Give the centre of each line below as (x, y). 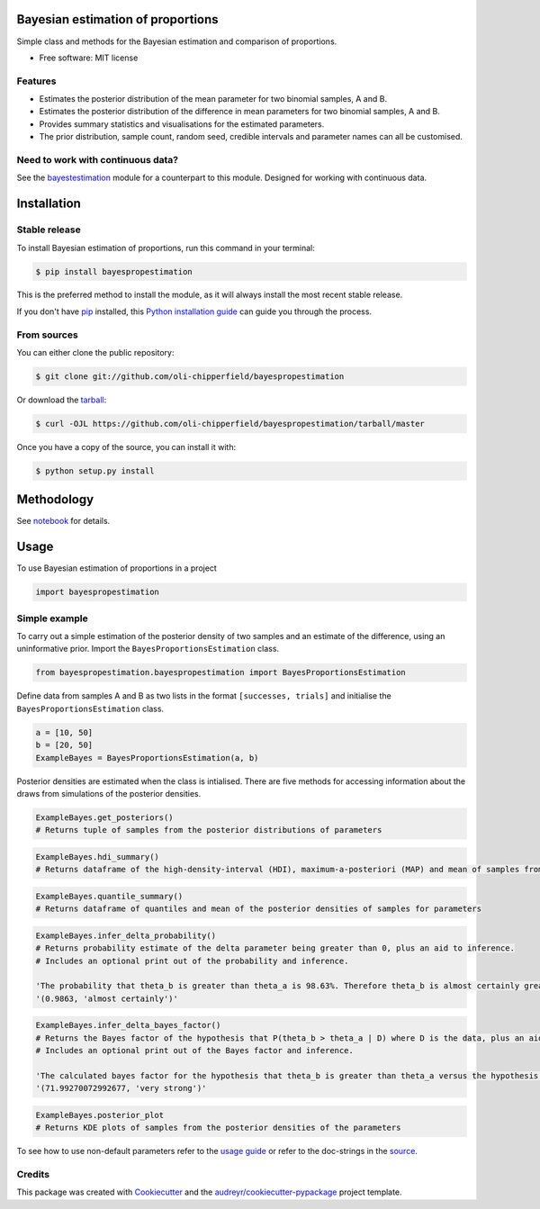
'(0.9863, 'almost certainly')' (107, 998)
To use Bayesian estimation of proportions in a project (117, 568)
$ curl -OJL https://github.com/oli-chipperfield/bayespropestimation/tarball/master (230, 424)
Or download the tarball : (62, 400)
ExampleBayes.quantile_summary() (109, 896)
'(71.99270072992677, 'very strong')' (121, 1088)
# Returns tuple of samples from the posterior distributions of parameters (209, 830)
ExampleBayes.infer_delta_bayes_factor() (128, 1025)
